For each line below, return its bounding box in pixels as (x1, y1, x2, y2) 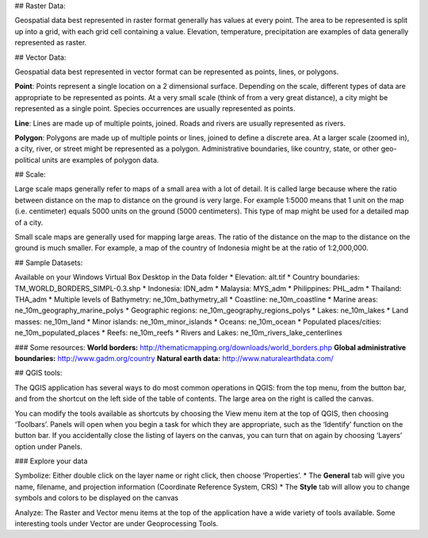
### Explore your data (14, 456, 88, 466)
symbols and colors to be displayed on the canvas (14, 493, 178, 503)
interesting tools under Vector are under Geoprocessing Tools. (14, 519, 219, 528)
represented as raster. (14, 38, 87, 48)
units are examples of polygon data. (42, 155, 159, 164)
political (14, 155, 41, 164)
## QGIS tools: (14, 368, 63, 378)
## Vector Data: (14, 52, 67, 62)
